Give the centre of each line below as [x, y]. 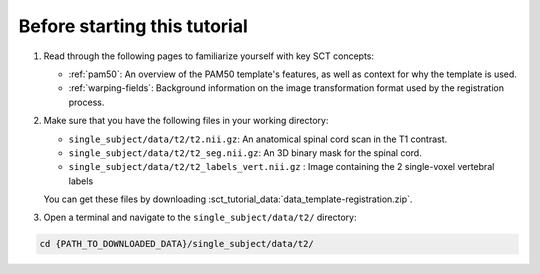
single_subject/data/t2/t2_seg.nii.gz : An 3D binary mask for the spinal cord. [245, 152]
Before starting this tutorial [133, 26]
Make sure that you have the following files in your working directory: [186, 121]
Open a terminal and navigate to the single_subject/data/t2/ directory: [200, 217]
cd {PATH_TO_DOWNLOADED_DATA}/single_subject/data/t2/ [176, 244]
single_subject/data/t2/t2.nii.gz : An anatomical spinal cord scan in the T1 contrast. [258, 139]
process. [86, 102]
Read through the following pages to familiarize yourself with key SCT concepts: [209, 56]
